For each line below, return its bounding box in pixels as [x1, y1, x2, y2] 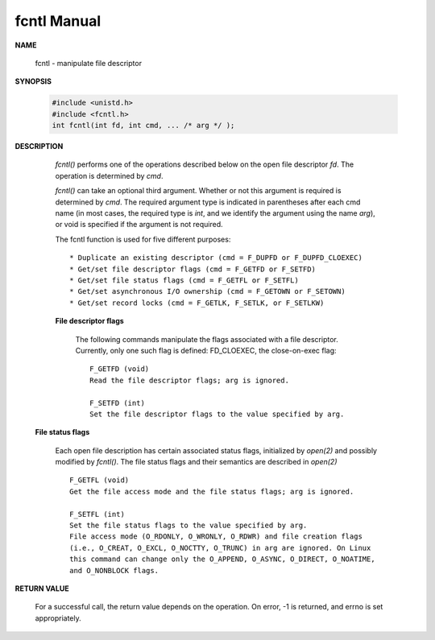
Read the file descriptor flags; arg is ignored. [89, 375, 290, 385]
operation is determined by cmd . [55, 171, 164, 180]
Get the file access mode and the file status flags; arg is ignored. [69, 487, 354, 496]
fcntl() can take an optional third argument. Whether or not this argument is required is [55, 186, 342, 196]
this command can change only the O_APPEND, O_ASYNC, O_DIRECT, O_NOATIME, [69, 555, 375, 564]
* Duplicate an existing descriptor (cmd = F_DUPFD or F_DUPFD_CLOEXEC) [69, 254, 362, 262]
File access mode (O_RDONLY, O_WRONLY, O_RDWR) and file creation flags [69, 532, 362, 541]
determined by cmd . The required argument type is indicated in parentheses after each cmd [55, 197, 361, 207]
